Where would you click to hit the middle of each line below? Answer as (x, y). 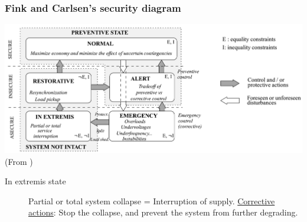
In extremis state (35, 181)
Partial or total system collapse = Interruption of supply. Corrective (152, 201)
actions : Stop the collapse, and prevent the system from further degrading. (163, 212)
